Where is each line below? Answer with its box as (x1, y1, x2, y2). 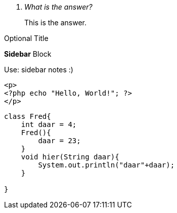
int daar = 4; (21, 120, 77, 129)
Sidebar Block (4, 50, 52, 58)
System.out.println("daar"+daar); (38, 161, 175, 169)
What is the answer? (24, 3, 93, 11)
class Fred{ (4, 112, 51, 120)
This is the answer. (24, 18, 87, 27)
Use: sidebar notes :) (4, 65, 73, 74)
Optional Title (4, 34, 49, 42)
